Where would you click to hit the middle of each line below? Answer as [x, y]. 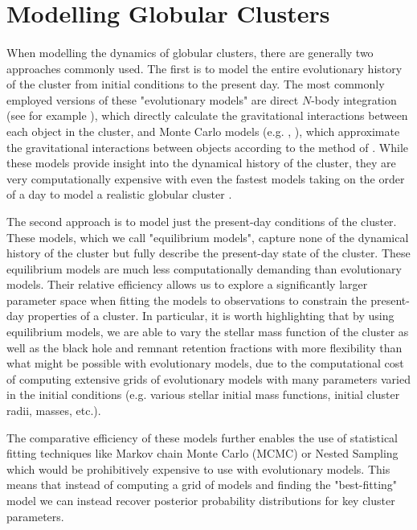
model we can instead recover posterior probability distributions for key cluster [201, 500]
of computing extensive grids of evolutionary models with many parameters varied [208, 378]
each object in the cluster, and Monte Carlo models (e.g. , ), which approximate [203, 131]
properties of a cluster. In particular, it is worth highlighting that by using [211, 316]
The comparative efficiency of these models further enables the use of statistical [202, 437]
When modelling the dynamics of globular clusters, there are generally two [190, 52]
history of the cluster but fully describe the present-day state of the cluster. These [208, 253]
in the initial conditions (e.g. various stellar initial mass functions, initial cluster [203, 394]
